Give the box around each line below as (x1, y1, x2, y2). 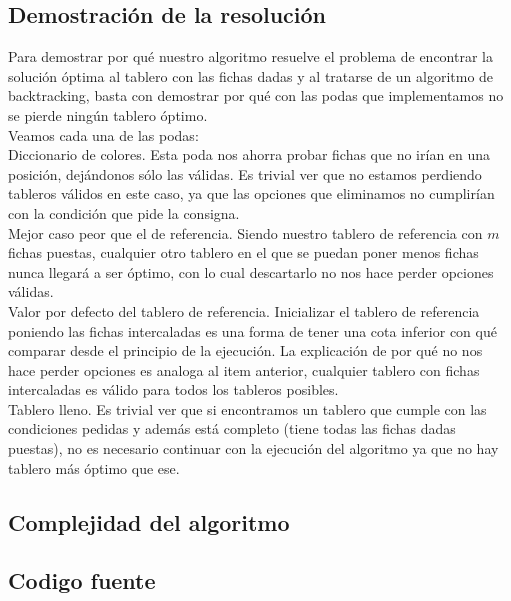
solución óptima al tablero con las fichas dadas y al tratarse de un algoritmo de (8, 65, 494, 86)
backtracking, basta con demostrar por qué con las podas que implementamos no (8, 85, 504, 106)
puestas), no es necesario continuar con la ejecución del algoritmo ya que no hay (8, 438, 499, 459)
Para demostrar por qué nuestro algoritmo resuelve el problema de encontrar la (8, 46, 493, 67)
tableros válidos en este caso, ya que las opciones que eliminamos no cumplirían (8, 183, 495, 204)
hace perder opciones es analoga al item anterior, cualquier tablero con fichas (8, 359, 480, 380)
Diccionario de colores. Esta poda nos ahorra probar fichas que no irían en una (8, 144, 491, 165)
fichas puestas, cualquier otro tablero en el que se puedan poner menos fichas (8, 242, 479, 263)
